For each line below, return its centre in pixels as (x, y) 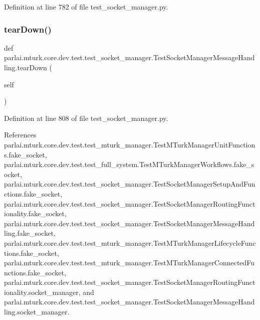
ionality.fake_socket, (35, 213)
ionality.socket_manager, (42, 292)
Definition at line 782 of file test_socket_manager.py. (86, 7)
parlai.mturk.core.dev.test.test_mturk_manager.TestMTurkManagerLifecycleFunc (130, 243)
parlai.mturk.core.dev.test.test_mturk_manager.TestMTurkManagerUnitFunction (130, 144)
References (20, 135)
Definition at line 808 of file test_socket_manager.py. (86, 118)
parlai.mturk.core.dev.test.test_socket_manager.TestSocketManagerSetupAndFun (130, 184)
